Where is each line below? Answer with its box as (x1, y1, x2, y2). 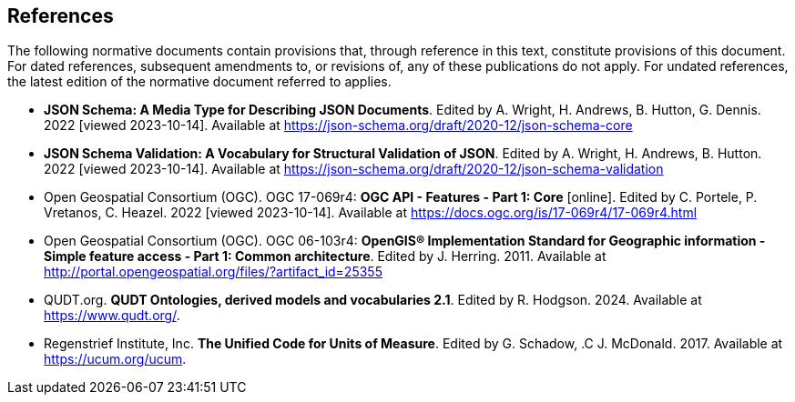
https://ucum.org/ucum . (44, 351, 187, 367)
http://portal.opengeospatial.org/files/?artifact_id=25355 (44, 264, 382, 280)
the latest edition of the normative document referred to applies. (7, 74, 392, 90)
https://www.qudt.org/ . (44, 307, 180, 324)
